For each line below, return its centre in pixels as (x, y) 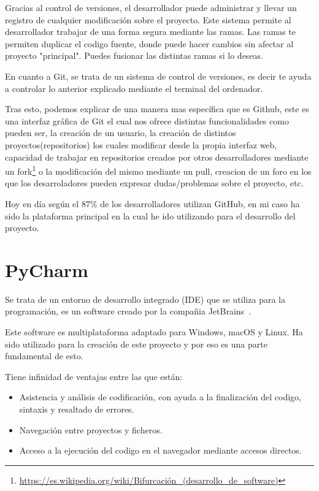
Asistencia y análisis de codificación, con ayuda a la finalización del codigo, (160, 397)
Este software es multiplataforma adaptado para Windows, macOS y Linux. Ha (154, 332)
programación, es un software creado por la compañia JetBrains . (128, 311)
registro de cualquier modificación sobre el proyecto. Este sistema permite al (148, 19)
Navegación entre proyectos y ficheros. (91, 429)
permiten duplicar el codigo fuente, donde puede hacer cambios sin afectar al (149, 43)
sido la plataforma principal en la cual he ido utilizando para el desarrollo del (150, 215)
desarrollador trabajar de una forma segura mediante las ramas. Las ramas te (150, 32)
